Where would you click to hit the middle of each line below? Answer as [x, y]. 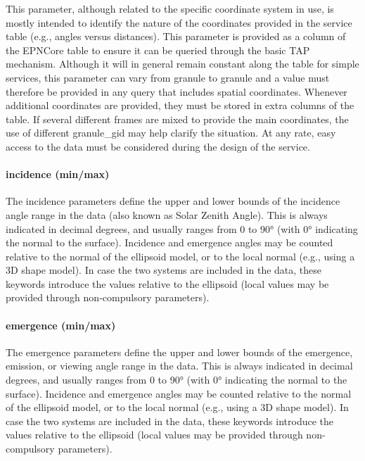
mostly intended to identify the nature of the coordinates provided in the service [179, 22]
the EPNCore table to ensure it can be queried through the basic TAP [158, 50]
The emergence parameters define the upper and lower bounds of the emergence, [179, 352]
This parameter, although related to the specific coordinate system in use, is [170, 8]
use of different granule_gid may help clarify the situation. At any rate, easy [171, 133]
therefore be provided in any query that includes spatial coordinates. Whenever [177, 91]
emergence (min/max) [61, 325]
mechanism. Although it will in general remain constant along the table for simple [182, 64]
